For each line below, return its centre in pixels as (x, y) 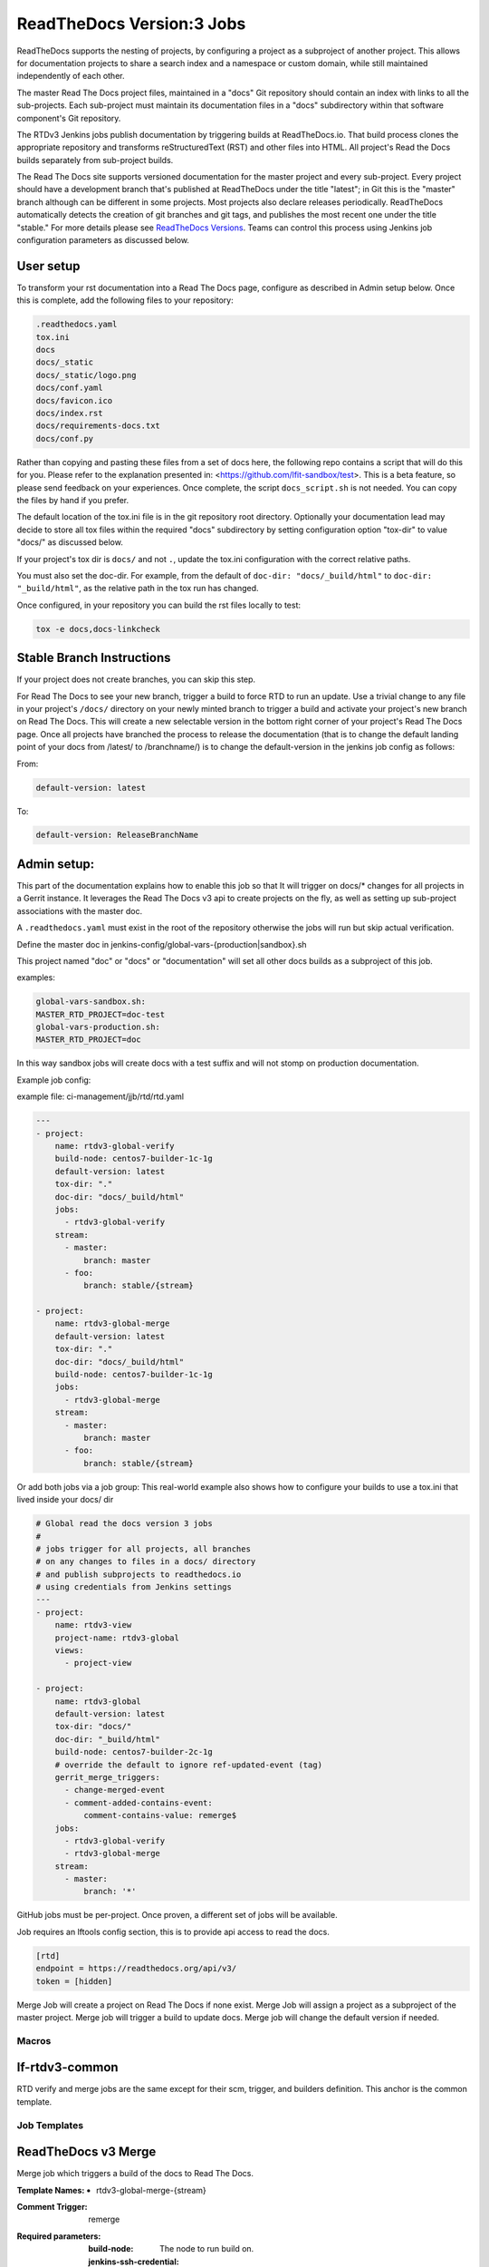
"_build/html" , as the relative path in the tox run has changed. (138, 589)
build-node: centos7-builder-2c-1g (134, 1752)
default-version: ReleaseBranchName (117, 835)
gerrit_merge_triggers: (107, 1777)
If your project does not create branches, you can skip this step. (136, 679)
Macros (34, 2040)
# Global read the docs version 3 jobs (124, 1524)
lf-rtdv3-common (67, 2068)
